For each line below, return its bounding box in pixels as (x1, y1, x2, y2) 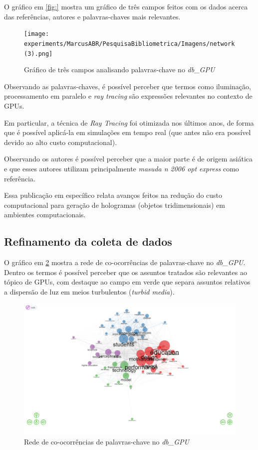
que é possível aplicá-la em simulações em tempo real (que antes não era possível (4, 127, 251, 138)
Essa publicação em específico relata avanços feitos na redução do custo (4, 190, 223, 200)
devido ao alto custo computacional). (4, 137, 117, 147)
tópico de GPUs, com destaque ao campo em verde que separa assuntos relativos (4, 277, 251, 287)
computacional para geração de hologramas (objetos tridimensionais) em (4, 199, 226, 210)
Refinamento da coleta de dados (4, 234, 172, 249)
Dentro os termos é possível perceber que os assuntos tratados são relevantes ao (4, 267, 247, 277)
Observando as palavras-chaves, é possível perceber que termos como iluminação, (4, 81, 251, 91)
